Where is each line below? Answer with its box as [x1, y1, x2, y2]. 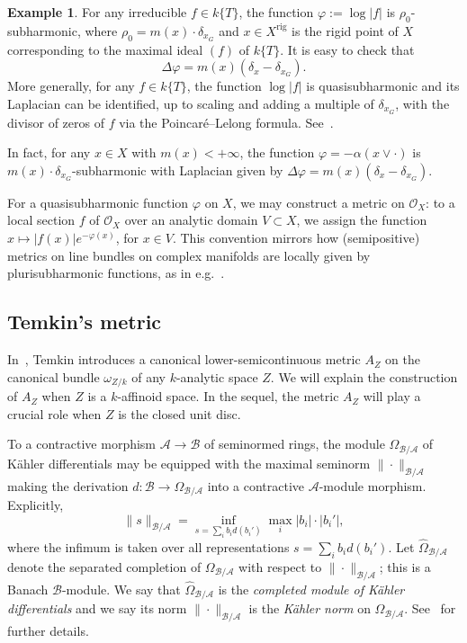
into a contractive [207, 476, 304, 495]
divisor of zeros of [7, 112, 104, 131]
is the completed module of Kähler [218, 579, 405, 598]
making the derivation [7, 476, 129, 495]
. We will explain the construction [270, 367, 458, 386]
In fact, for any [7, 143, 91, 162]
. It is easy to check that [280, 40, 415, 58]
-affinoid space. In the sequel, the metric [117, 387, 339, 406]
